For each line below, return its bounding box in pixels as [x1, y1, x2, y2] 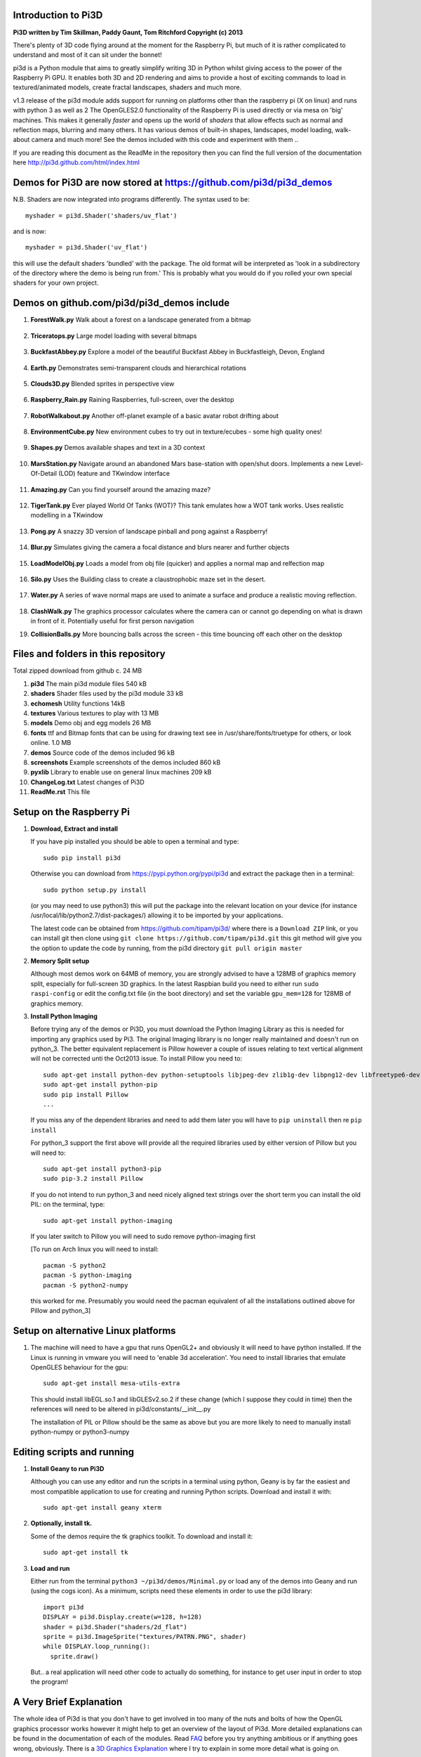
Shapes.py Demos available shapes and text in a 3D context [30, 443, 206, 452]
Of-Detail [30, 469, 58, 478]
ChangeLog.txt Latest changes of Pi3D [30, 777, 145, 786]
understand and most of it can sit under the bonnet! [13, 51, 163, 59]
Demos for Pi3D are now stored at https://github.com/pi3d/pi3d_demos [13, 176, 333, 189]
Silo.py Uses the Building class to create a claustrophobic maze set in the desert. [30, 575, 266, 583]
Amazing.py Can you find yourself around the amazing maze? [30, 485, 210, 493]
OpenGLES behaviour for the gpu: [30, 1363, 129, 1371]
